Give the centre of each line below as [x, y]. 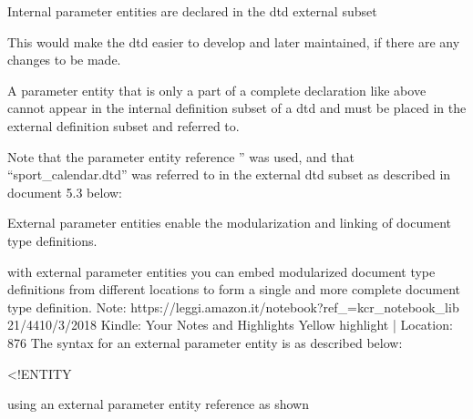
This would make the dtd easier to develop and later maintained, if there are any [234, 41]
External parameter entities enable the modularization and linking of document [229, 223]
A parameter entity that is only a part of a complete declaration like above [217, 90]
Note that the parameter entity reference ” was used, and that [181, 156]
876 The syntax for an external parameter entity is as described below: [205, 342]
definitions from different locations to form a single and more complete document [234, 289]
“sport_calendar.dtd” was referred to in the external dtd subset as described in [229, 174]
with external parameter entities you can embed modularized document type [221, 271]
